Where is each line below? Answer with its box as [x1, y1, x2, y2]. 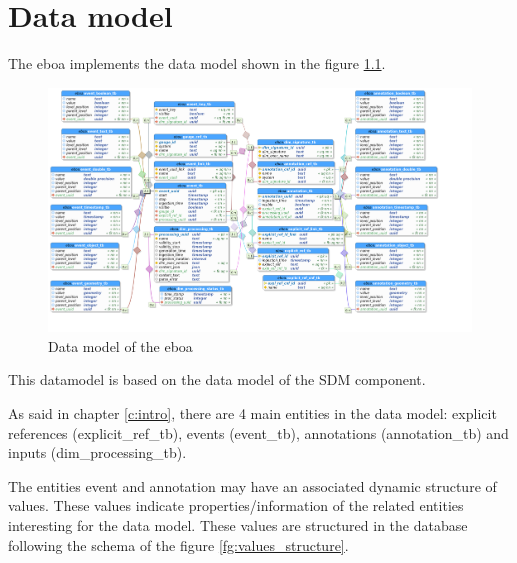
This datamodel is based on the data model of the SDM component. [8, 369, 426, 390]
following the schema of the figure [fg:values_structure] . [8, 534, 349, 555]
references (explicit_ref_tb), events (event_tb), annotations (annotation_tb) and [8, 422, 509, 443]
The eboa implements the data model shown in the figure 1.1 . [8, 53, 386, 74]
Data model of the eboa [48, 335, 193, 356]
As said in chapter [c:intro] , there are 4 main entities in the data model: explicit [8, 403, 497, 424]
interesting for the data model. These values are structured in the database [8, 515, 468, 535]
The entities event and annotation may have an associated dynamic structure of [8, 475, 497, 496]
